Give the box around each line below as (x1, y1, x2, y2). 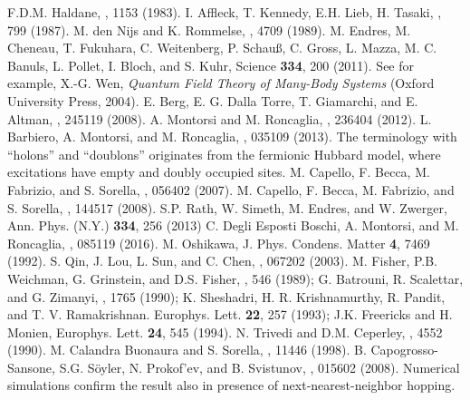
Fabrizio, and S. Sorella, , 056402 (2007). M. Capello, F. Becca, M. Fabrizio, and (7, 180, 455, 199)
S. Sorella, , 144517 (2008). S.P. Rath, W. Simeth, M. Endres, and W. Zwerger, (7, 198, 447, 217)
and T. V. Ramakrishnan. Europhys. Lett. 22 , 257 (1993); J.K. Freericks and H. (7, 305, 453, 324)
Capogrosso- (370, 340, 438, 359)
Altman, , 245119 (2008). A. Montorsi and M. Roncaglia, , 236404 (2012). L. (7, 109, 432, 128)
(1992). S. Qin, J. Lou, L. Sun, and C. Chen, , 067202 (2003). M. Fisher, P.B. (7, 251, 438, 270)
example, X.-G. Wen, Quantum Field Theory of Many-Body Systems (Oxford (7, 73, 435, 93)
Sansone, (7, 357, 55, 376)
